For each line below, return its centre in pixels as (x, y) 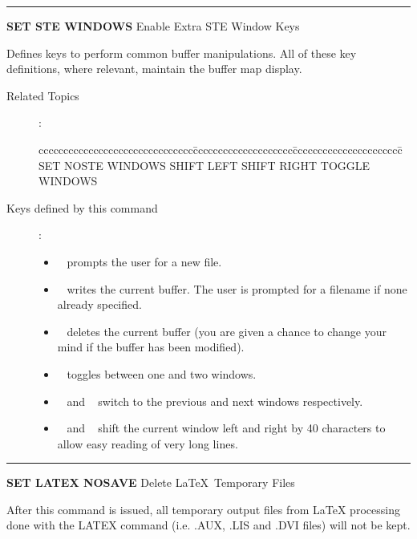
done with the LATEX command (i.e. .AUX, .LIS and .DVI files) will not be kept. (208, 525)
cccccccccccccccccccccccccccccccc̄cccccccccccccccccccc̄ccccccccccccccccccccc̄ (221, 149)
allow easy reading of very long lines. (148, 443)
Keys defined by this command (82, 207)
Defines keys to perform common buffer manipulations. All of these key (182, 53)
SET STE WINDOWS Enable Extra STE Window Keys (153, 26)
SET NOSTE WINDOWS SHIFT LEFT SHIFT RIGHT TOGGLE (204, 165)
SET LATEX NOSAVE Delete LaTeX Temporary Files (151, 482)
